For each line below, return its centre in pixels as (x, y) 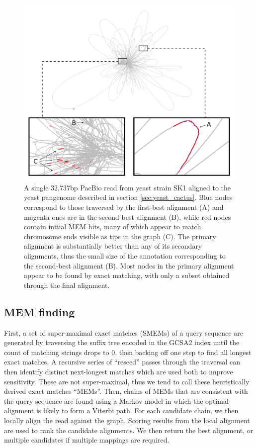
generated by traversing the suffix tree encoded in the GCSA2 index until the (122, 342)
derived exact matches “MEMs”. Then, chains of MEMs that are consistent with (126, 391)
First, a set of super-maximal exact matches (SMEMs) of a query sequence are (124, 332)
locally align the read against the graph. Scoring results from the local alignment (127, 420)
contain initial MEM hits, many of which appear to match (113, 226)
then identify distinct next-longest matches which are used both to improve (119, 371)
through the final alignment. (67, 285)
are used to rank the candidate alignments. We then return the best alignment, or (129, 430)
